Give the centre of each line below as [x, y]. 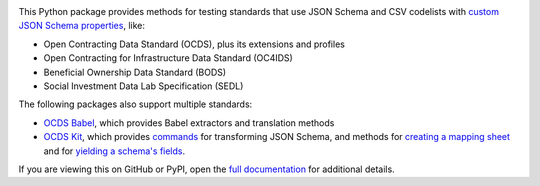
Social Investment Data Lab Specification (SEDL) [143, 86]
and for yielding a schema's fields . [114, 151]
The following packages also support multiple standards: [135, 104]
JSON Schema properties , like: [81, 26]
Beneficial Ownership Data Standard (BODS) [135, 72]
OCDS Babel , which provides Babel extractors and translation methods [189, 122]
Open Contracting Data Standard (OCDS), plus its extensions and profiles [194, 44]
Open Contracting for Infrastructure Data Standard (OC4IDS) [168, 58]
